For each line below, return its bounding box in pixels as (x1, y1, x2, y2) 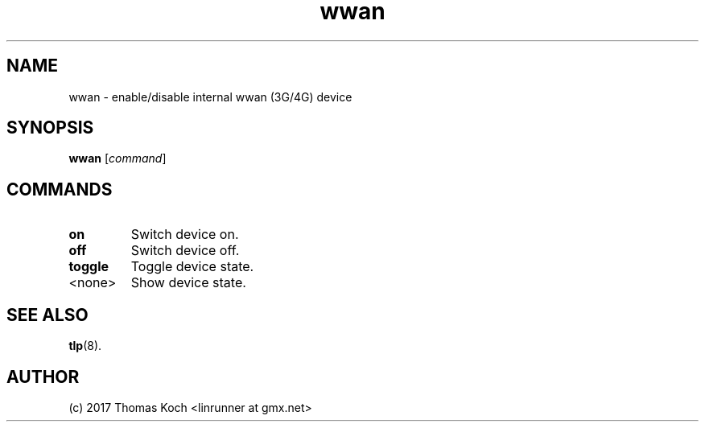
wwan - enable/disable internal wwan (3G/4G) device (68, 89, 352, 104)
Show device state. (130, 274, 246, 291)
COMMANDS (6, 179, 113, 200)
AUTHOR (6, 366, 80, 387)
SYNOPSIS (6, 117, 94, 138)
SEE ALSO (6, 304, 89, 325)
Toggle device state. (130, 258, 254, 275)
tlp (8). (68, 339, 102, 353)
